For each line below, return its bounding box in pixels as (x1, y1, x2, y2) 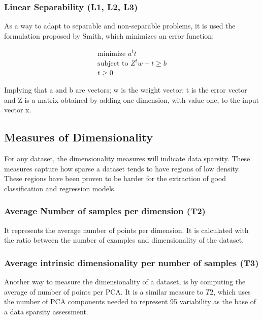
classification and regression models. (4, 183, 116, 193)
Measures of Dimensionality (4, 129, 153, 145)
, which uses (213, 286, 251, 297)
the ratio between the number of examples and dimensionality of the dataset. (4, 235, 244, 245)
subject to (97, 60, 128, 68)
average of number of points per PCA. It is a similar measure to (4, 286, 204, 297)
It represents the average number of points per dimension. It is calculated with (4, 224, 249, 235)
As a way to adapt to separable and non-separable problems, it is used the (4, 20, 236, 31)
